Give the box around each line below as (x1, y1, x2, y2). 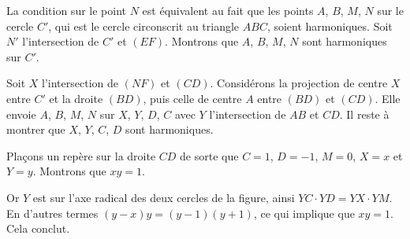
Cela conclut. (6, 220, 70, 237)
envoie (6, 105, 36, 122)
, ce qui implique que (253, 204, 355, 221)
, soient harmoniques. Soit (266, 17, 393, 34)
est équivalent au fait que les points (142, 2, 314, 18)
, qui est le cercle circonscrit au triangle (48, 17, 240, 34)
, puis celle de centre (143, 90, 242, 106)
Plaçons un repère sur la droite (6, 147, 156, 164)
